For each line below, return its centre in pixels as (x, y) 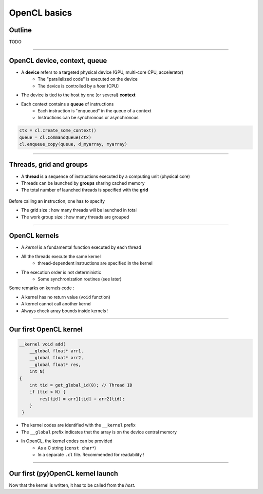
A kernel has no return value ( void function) (66, 297)
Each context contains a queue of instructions (67, 104)
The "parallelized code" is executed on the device (88, 79)
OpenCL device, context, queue (58, 60)
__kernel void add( (42, 344)
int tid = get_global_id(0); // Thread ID (81, 385)
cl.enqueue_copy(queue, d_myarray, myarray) (73, 144)
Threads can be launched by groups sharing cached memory (83, 183)
